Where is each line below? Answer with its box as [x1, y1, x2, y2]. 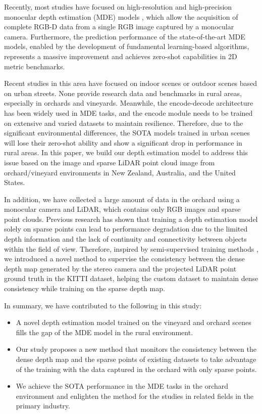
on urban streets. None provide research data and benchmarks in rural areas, [4, 87, 242, 98]
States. [4, 177, 25, 188]
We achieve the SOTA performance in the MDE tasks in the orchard [16, 381, 229, 391]
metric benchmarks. [4, 61, 65, 71]
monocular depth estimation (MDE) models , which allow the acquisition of [4, 11, 238, 22]
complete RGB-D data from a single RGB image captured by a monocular [4, 21, 234, 32]
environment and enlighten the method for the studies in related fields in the [16, 390, 253, 401]
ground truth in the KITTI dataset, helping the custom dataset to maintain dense [4, 273, 258, 284]
